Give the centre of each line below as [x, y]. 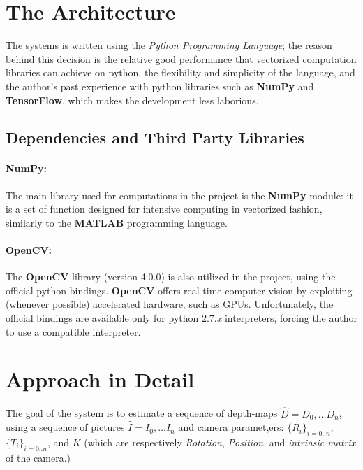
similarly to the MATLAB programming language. [117, 222]
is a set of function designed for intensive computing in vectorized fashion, [164, 209]
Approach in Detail [100, 379]
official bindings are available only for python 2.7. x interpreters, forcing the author [181, 318]
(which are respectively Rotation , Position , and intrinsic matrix [220, 442]
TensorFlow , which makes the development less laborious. [132, 100]
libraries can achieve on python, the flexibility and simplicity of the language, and [180, 72]
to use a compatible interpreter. [73, 331]
